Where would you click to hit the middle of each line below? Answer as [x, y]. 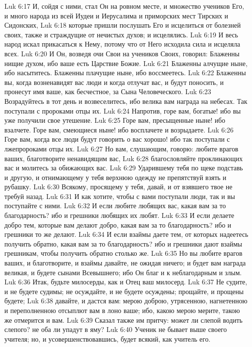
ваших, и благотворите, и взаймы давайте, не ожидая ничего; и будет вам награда [125, 263]
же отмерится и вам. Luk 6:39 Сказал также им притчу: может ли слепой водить [124, 320]
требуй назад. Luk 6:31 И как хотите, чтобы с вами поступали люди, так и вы [120, 196]
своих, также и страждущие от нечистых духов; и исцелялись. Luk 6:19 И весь [121, 34]
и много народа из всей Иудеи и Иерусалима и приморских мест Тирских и [116, 15]
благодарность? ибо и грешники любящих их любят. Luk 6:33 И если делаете [119, 215]
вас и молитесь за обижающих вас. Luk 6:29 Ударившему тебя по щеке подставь [124, 168]
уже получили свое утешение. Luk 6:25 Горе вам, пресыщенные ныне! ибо [115, 120]
